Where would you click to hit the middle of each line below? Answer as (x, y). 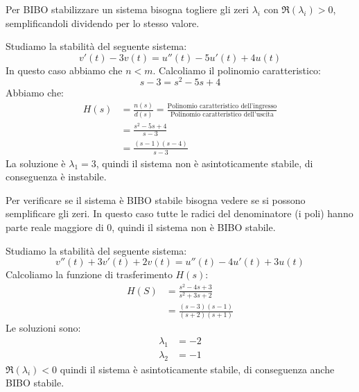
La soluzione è (36, 163)
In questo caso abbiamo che (64, 70)
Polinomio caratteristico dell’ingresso (222, 106)
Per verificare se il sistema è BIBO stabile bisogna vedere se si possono (156, 199)
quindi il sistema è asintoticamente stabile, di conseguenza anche (197, 369)
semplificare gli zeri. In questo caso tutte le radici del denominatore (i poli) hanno (179, 213)
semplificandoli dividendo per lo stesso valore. (103, 23)
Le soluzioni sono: (43, 328)
